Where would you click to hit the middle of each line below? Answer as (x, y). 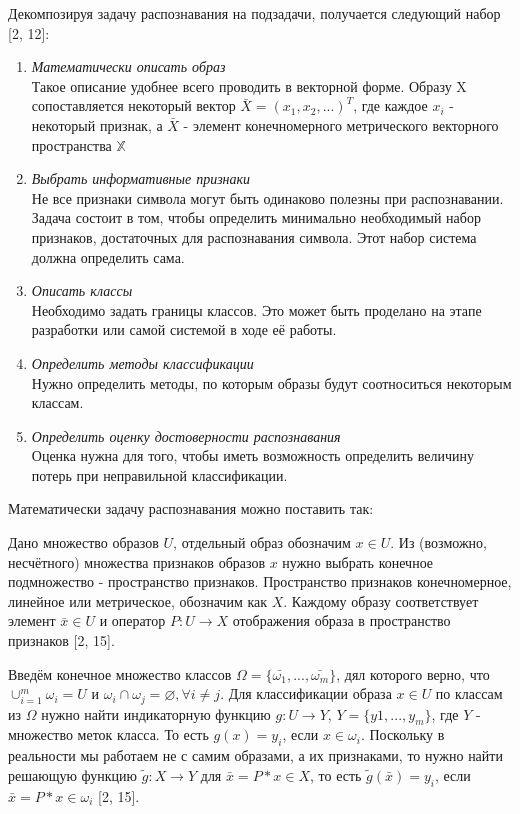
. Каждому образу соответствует (381, 600)
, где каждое (390, 105)
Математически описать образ (128, 66)
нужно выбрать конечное (358, 561)
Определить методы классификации (142, 362)
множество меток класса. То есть (108, 734)
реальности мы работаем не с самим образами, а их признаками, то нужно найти (255, 755)
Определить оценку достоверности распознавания (186, 435)
